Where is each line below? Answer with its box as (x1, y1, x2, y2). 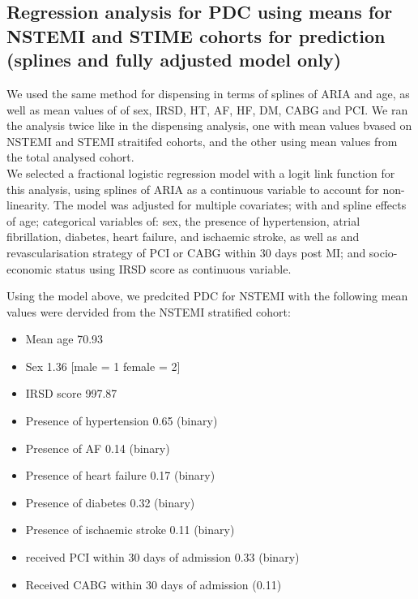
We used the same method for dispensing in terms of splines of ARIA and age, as (6, 84, 410, 101)
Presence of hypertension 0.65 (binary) (25, 412, 218, 429)
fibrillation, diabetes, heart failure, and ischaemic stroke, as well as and (6, 228, 360, 245)
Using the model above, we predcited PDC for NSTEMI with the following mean (6, 287, 408, 304)
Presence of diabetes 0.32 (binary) (25, 493, 195, 511)
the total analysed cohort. (6, 149, 134, 166)
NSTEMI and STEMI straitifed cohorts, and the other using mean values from (6, 132, 398, 149)
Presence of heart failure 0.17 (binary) (25, 467, 215, 484)
